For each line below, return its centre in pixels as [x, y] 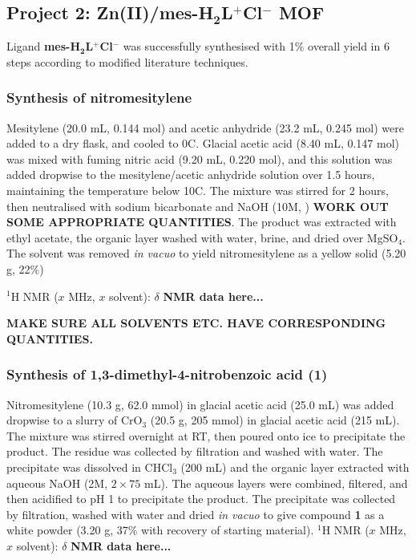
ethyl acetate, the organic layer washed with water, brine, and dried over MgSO [202, 237]
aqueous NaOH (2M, [57, 483]
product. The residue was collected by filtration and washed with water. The [195, 451]
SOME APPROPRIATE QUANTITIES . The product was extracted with [202, 222]
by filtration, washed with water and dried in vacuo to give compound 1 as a [196, 514]
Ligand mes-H [43, 46]
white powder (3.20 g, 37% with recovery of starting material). [160, 530]
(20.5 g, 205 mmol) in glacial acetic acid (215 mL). [275, 420]
